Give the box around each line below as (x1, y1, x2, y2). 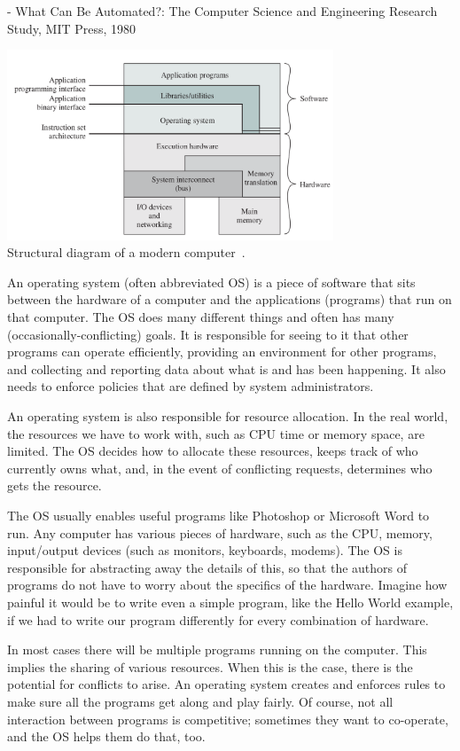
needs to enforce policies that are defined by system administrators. (7, 377, 374, 395)
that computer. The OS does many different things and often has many (7, 308, 394, 326)
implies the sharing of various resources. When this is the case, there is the (7, 657, 413, 676)
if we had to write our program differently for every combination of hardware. (7, 610, 429, 629)
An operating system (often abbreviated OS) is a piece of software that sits (7, 272, 416, 291)
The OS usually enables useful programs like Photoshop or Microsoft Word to (7, 505, 430, 524)
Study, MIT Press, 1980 (7, 19, 136, 37)
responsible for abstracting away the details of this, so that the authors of (7, 558, 408, 576)
